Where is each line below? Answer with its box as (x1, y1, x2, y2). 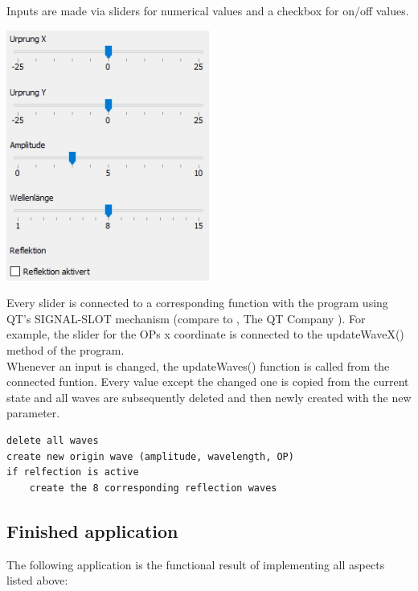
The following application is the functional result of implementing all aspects (6, 556, 385, 573)
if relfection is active (6, 466, 139, 478)
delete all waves (6, 434, 99, 446)
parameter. (6, 404, 60, 421)
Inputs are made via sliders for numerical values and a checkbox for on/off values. (6, 2, 409, 18)
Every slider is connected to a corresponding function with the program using (6, 294, 388, 311)
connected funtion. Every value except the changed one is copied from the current (6, 373, 409, 390)
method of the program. (6, 341, 125, 358)
